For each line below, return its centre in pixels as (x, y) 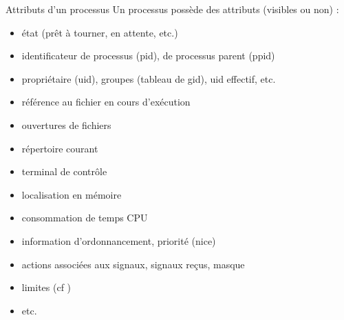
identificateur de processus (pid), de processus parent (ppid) (148, 56)
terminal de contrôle (64, 171)
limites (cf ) (46, 287)
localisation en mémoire (72, 194)
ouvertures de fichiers (66, 124)
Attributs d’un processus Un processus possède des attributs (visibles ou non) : (172, 9)
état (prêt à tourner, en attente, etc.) (100, 32)
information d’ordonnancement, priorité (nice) (119, 240)
